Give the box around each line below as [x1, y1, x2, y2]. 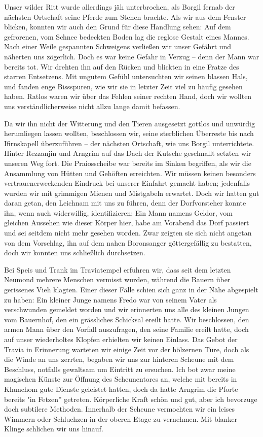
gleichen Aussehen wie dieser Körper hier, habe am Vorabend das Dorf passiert [4, 217, 249, 228]
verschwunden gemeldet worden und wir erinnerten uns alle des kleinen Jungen [4, 304, 249, 315]
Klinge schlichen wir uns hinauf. [4, 423, 103, 434]
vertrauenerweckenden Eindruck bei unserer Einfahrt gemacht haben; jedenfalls [4, 178, 250, 188]
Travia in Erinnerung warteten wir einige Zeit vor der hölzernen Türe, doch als [4, 344, 249, 354]
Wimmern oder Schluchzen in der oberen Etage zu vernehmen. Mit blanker [4, 413, 238, 424]
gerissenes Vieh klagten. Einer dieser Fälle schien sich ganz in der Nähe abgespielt [4, 284, 258, 295]
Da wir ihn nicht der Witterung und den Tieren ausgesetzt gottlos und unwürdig [4, 118, 255, 128]
